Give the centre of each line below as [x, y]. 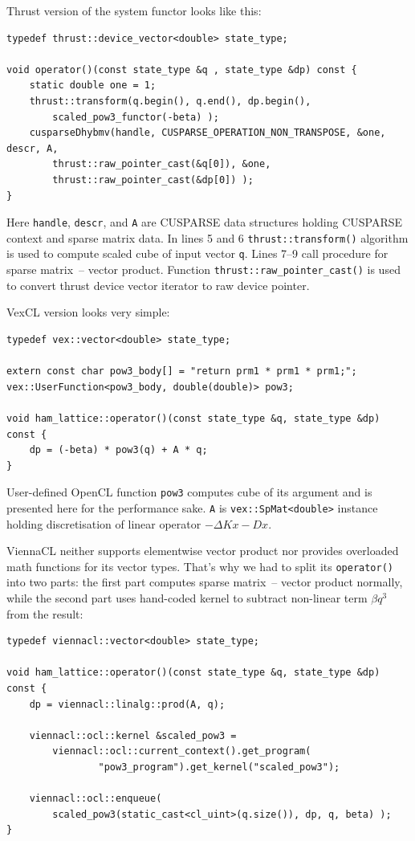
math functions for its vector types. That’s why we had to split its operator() [200, 566]
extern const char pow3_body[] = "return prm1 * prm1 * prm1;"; [182, 372]
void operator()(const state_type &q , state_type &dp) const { [182, 69]
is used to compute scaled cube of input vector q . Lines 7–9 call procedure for [197, 253]
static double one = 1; [93, 86]
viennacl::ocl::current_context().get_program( [182, 751]
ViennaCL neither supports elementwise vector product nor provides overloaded [203, 551]
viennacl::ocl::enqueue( [96, 799]
